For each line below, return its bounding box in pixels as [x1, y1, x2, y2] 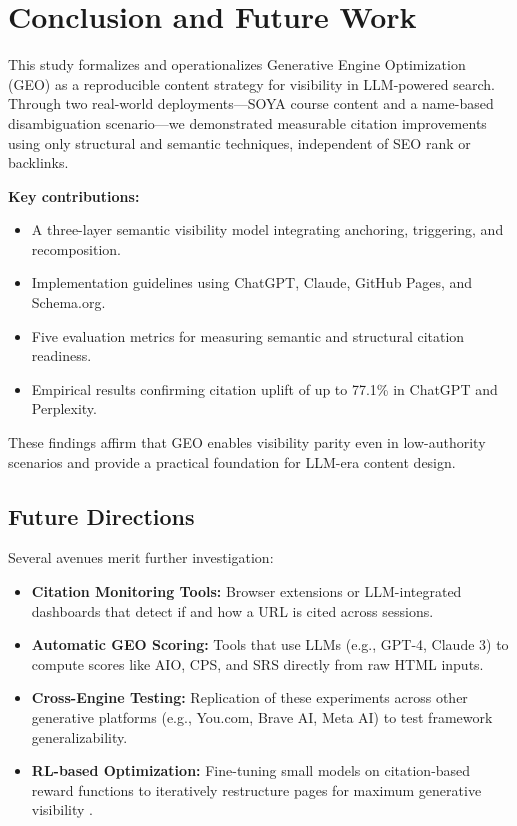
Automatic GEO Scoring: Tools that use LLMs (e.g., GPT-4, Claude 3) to [31, 634, 509, 655]
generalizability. [31, 726, 128, 747]
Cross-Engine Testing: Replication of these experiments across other [31, 687, 468, 708]
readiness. [31, 345, 92, 366]
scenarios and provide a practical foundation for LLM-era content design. [8, 451, 456, 472]
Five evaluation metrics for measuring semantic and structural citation [31, 325, 465, 346]
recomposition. [31, 238, 121, 259]
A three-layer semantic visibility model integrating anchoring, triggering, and [31, 219, 504, 240]
